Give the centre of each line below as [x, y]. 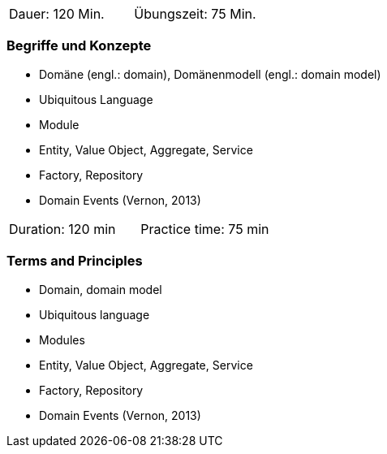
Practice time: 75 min [205, 229]
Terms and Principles [75, 261]
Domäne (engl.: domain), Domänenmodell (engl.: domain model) [210, 74]
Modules [62, 339]
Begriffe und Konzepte [79, 46]
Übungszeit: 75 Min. [195, 14]
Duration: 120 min [62, 229]
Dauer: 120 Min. [57, 14]
